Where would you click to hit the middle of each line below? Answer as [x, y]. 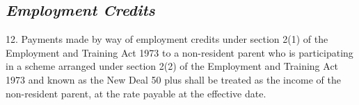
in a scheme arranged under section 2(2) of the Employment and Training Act [172, 66]
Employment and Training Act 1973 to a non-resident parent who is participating [179, 52]
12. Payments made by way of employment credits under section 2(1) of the [167, 39]
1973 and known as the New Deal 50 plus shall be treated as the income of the [173, 79]
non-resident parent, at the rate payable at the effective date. [136, 93]
